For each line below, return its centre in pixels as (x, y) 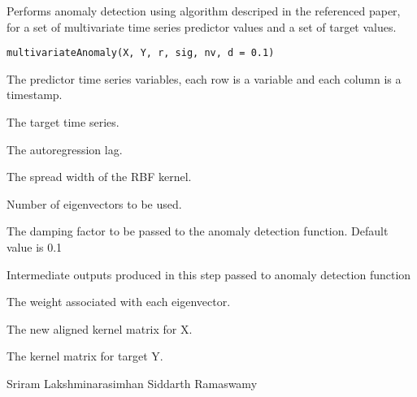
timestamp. (35, 95)
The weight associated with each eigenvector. (119, 302)
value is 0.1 (35, 247)
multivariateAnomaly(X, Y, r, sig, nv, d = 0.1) (141, 53)
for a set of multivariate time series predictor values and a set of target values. (202, 26)
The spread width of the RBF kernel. (99, 177)
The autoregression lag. (65, 149)
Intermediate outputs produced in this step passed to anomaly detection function (209, 274)
